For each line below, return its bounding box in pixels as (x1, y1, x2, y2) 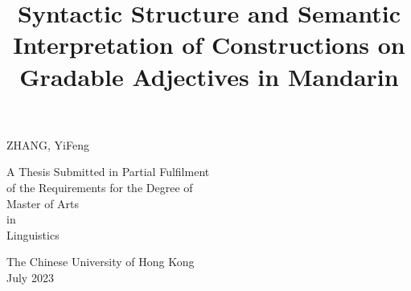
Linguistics (6, 226, 60, 243)
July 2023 (6, 268, 54, 285)
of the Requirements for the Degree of (6, 178, 193, 195)
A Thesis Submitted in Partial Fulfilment (6, 163, 210, 180)
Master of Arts (6, 195, 80, 211)
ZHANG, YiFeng (6, 136, 89, 153)
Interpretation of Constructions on (13, 28, 405, 61)
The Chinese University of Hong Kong (6, 253, 195, 270)
